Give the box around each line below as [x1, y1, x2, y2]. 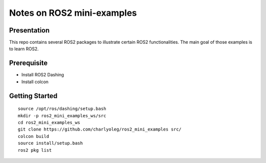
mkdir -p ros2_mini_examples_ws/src [18, 113, 106, 118]
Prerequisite [9, 59, 48, 67]
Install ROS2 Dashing [21, 72, 64, 78]
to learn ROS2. [9, 46, 39, 52]
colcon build [18, 133, 49, 139]
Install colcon [21, 79, 49, 85]
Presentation [9, 26, 50, 34]
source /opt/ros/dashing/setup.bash [18, 106, 106, 112]
